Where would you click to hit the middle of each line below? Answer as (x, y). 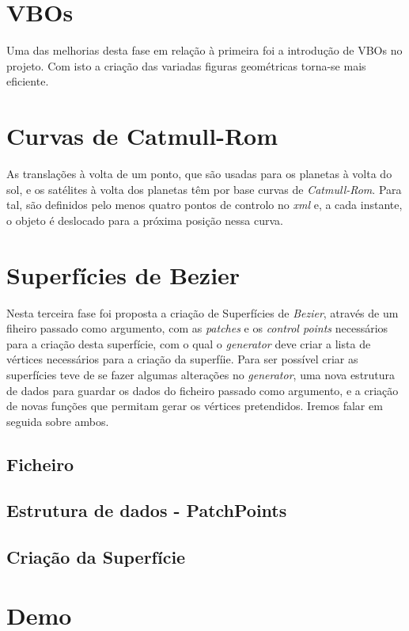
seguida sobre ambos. (58, 421)
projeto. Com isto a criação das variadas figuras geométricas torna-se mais (186, 65)
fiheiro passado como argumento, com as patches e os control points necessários (197, 328)
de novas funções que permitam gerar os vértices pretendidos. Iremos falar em (195, 406)
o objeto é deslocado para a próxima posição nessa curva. (145, 220)
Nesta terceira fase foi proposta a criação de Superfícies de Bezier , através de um (203, 312)
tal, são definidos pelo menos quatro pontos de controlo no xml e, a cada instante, (204, 205)
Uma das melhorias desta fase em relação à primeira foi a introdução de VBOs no (204, 50)
